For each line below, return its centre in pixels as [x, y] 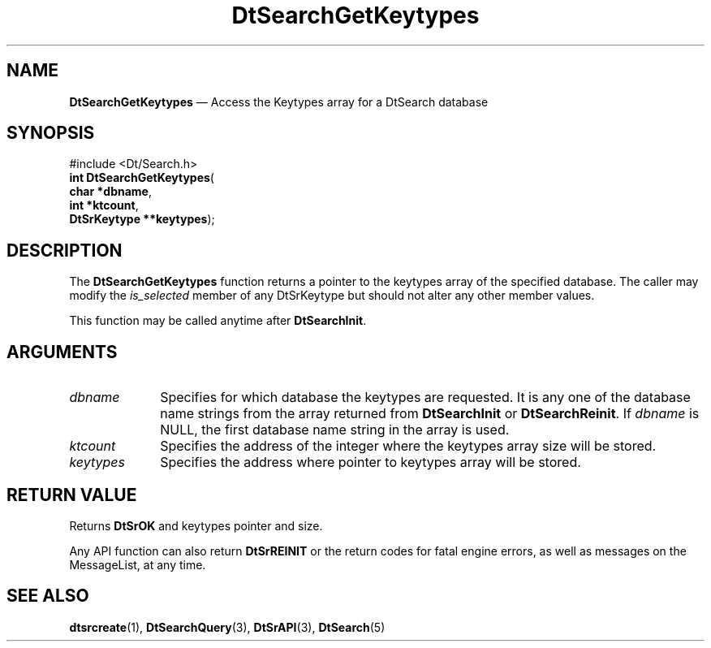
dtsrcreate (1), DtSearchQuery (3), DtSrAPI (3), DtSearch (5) [227, 627]
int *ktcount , [104, 205]
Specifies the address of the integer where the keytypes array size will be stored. [408, 446]
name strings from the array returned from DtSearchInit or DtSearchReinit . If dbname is [430, 414]
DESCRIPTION [65, 250]
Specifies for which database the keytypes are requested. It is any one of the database [425, 397]
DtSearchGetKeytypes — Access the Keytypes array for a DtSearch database [279, 102]
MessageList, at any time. [138, 564]
